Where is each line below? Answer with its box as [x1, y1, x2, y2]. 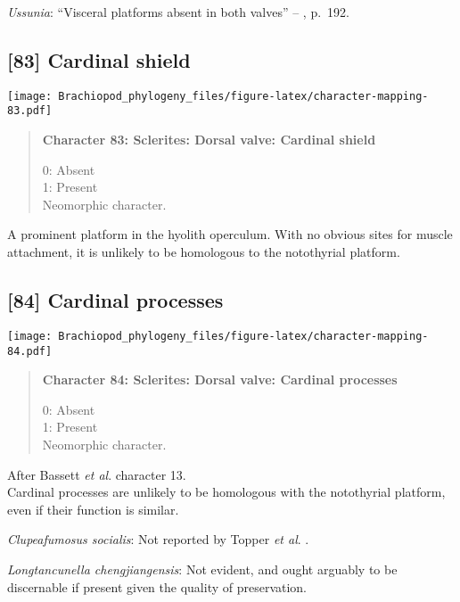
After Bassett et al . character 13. [7, 465, 186, 483]
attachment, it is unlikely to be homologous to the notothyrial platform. [7, 243, 400, 261]
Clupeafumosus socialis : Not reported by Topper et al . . [7, 530, 309, 548]
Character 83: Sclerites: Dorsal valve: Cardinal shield [42, 130, 376, 149]
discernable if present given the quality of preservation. [7, 577, 308, 596]
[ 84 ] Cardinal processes [7, 286, 224, 314]
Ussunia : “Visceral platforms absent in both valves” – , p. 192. [7, 3, 349, 21]
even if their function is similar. [7, 499, 179, 518]
